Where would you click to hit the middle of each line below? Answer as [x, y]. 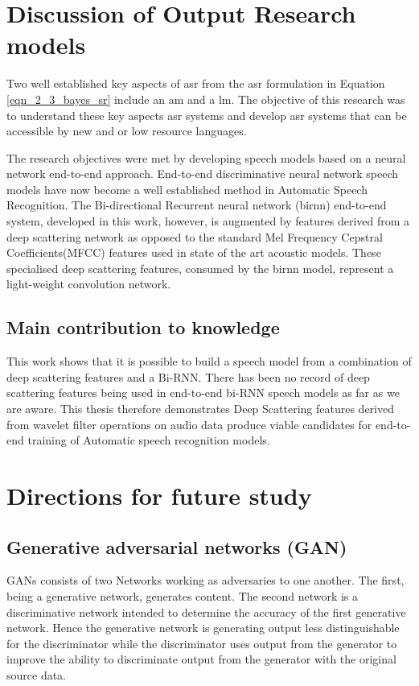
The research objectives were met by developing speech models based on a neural [206, 157]
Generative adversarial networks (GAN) [177, 546]
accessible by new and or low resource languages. [127, 131]
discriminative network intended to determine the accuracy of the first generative [206, 612]
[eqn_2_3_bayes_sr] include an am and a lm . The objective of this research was [206, 99]
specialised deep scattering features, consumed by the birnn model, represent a [200, 268]
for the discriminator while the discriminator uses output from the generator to [202, 643]
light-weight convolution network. [89, 284]
